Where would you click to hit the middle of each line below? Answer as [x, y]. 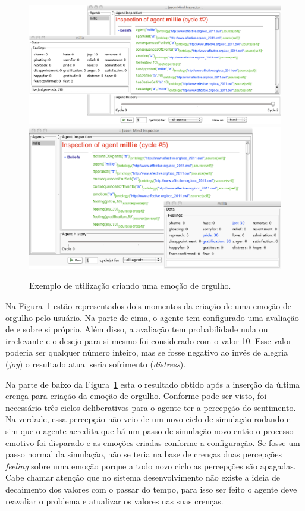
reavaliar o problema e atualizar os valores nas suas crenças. [114, 501]
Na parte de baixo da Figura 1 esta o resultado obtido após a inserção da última [153, 384]
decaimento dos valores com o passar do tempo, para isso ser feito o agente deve [151, 489]
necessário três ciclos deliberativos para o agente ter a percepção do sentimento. [151, 407]
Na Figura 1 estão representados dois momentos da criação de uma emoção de [148, 306]
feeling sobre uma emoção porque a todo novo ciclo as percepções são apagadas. [151, 465]
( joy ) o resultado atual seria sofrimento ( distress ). [96, 364]
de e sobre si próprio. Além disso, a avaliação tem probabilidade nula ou [137, 329]
